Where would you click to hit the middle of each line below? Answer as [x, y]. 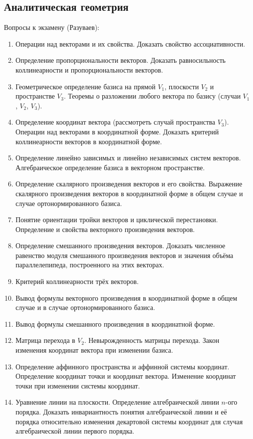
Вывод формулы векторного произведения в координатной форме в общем [126, 297]
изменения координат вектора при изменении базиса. [94, 350]
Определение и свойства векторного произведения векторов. [105, 229]
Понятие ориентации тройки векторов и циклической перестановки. [117, 219]
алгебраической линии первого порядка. [75, 431]
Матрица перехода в [45, 340]
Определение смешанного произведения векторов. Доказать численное [120, 245]
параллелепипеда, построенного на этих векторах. [90, 265]
